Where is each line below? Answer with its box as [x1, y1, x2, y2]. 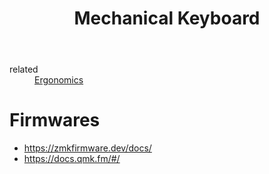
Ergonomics [34, 74, 84, 86]
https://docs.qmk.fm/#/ [23, 153, 121, 165]
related [9, 63, 39, 76]
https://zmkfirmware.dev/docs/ [23, 142, 152, 154]
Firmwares [9, 109, 101, 132]
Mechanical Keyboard [73, 7, 261, 30]
